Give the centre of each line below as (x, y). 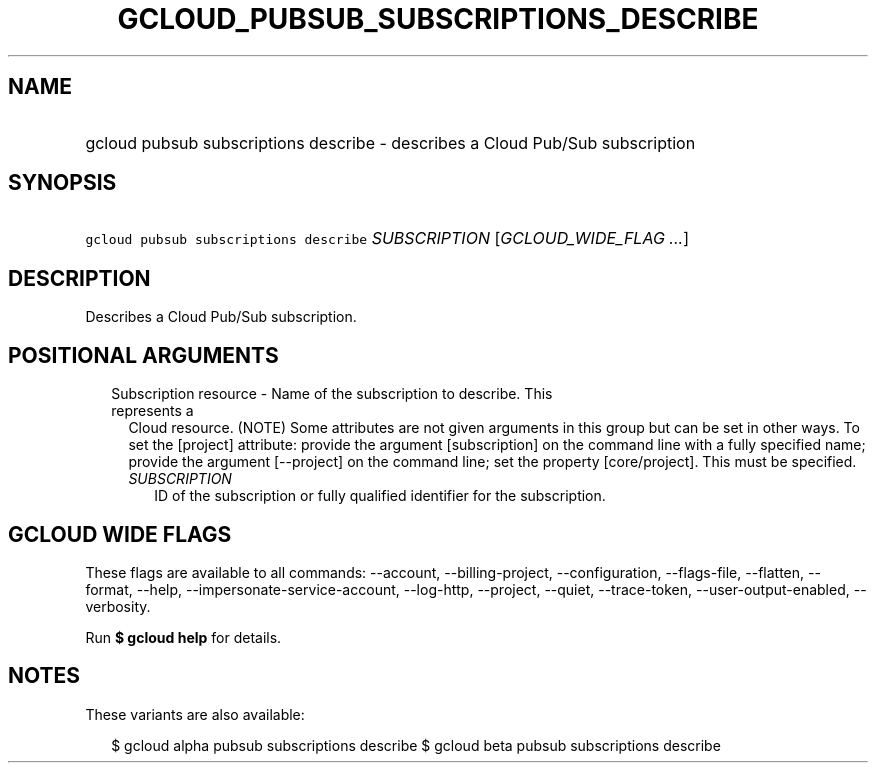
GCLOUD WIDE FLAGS (120, 534)
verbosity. (118, 606)
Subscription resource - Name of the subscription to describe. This (332, 394)
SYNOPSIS (62, 183)
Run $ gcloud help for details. (183, 637)
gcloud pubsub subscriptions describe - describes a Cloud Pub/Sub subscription (390, 142)
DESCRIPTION (79, 278)
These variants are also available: (195, 714)
